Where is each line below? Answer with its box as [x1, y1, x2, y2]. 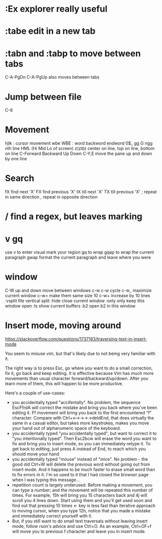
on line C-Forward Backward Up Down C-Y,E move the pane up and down [5, 151, 152, 156]
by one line [5, 156, 28, 162]
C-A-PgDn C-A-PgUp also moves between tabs [5, 74, 100, 80]
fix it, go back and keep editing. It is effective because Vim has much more [5, 371, 154, 376]
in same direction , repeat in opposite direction [5, 194, 98, 200]
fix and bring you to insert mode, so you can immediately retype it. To [12, 441, 151, 447]
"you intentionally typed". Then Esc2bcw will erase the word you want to [12, 436, 157, 441]
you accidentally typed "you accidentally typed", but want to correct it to [12, 431, 157, 437]
